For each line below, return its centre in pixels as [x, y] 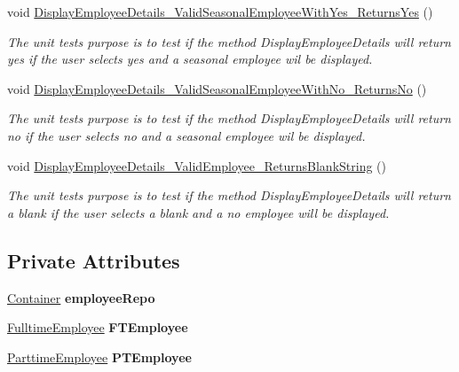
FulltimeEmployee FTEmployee [98, 327]
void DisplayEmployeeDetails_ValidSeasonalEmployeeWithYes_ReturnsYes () [220, 12]
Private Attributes [94, 260]
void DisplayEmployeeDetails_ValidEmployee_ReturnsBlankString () [197, 165]
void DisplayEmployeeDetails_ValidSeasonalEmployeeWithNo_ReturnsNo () [217, 88]
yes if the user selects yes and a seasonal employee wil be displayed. [190, 59]
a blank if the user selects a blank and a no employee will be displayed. [198, 212]
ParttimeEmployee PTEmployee [99, 356]
